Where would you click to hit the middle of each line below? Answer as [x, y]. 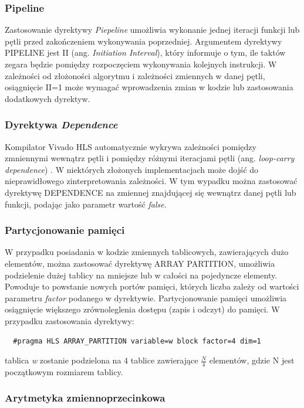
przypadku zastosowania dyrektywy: [70, 320]
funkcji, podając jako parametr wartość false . [86, 204]
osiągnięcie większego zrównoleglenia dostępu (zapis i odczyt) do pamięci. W [142, 309]
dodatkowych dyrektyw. [48, 98]
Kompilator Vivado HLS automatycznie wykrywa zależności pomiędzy [131, 146]
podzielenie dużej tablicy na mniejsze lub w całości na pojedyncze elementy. [141, 275]
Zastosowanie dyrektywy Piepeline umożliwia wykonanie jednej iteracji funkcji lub [152, 30]
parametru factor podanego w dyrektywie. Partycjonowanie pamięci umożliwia [146, 297]
